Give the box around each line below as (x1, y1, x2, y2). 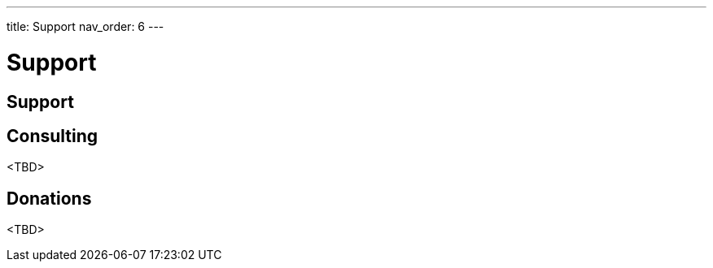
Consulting (7, 125, 98, 146)
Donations (7, 188, 92, 209)
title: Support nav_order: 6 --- (7, 19, 164, 33)
